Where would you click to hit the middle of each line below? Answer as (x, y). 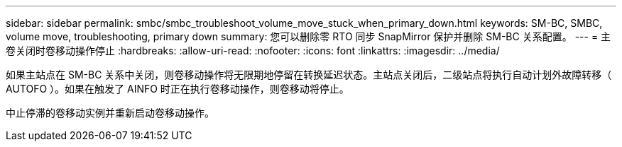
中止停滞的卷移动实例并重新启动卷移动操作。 (110, 113)
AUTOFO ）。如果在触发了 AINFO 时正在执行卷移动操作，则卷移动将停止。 (178, 89)
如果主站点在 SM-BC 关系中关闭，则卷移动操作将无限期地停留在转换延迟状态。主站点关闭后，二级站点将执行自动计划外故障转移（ (309, 75)
